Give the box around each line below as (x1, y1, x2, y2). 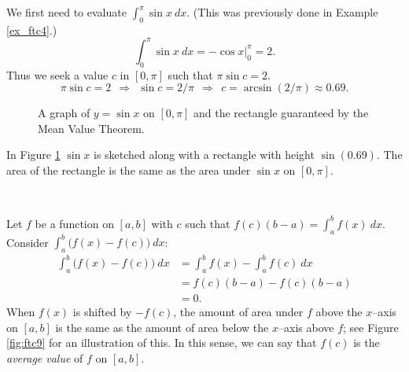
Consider (6, 234, 49, 250)
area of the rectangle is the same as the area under (6, 162, 251, 179)
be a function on (35, 215, 114, 231)
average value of (6, 350, 83, 366)
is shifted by (72, 304, 132, 320)
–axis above (278, 319, 334, 335)
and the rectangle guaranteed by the (193, 105, 369, 121)
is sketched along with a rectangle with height (93, 146, 315, 163)
